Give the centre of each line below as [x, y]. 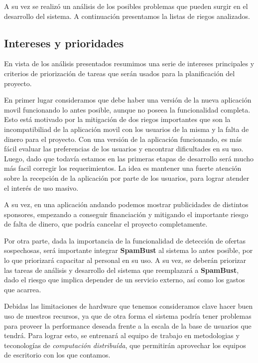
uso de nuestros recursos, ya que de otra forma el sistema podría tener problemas [128, 316]
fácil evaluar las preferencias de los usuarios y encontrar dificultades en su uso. [124, 149]
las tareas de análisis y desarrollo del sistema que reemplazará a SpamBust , [122, 270]
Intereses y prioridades [64, 43]
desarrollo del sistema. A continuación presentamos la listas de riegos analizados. [127, 16]
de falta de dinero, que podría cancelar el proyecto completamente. [106, 224]
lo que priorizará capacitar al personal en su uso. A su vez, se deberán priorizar [125, 260]
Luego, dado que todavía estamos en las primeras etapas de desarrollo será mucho [129, 158]
